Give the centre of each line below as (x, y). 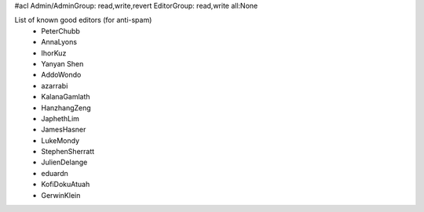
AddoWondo (61, 75)
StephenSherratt (68, 152)
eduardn (55, 173)
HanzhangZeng (66, 108)
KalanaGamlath (66, 97)
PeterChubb (60, 31)
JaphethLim (60, 118)
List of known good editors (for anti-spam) (83, 20)
